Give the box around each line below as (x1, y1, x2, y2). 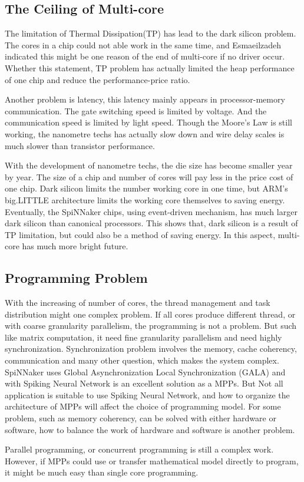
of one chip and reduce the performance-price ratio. (5, 73, 190, 85)
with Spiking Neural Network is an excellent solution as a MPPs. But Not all (5, 377, 283, 389)
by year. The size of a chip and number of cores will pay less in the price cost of (5, 170, 293, 183)
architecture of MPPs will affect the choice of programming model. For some (5, 400, 281, 412)
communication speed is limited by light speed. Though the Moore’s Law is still (5, 116, 292, 128)
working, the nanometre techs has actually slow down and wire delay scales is (5, 127, 285, 140)
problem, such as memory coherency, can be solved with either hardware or (5, 412, 276, 424)
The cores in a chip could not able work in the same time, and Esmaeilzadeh (5, 38, 282, 51)
